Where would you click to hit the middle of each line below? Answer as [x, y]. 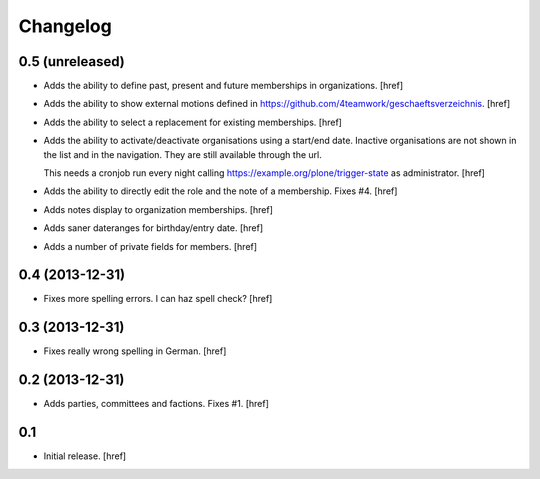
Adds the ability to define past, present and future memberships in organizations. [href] [223, 86]
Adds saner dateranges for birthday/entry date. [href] [153, 228]
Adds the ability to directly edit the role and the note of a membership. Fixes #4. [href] [220, 191]
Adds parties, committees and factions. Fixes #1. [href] [156, 404]
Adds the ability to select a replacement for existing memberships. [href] [192, 122]
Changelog [65, 26]
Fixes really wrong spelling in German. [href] [135, 351]
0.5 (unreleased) [71, 61]
